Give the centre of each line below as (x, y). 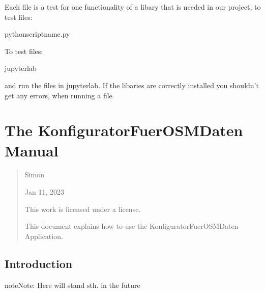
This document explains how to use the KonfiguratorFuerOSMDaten (131, 226)
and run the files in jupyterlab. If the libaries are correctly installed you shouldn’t (132, 85)
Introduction (39, 263)
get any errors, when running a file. (60, 95)
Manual (32, 150)
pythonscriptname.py (37, 34)
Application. (44, 236)
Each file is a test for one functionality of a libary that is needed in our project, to (133, 7)
